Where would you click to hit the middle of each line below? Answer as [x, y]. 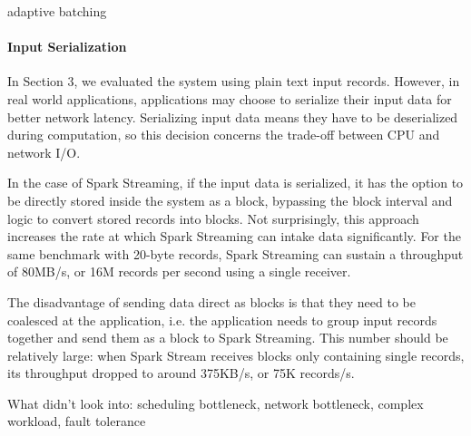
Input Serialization [67, 47]
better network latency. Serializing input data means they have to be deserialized [233, 116]
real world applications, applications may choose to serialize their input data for [230, 98]
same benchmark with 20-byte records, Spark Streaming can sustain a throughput [235, 253]
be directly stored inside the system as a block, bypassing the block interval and [230, 200]
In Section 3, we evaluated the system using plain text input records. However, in [234, 81]
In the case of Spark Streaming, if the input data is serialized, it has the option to [235, 183]
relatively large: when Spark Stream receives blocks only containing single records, [236, 355]
